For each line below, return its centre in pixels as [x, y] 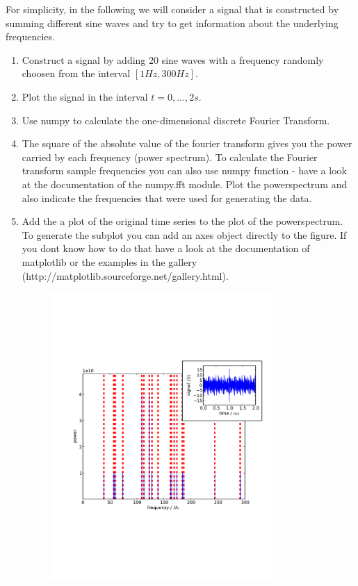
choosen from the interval [76, 73]
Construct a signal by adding [84, 59]
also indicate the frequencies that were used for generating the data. [167, 198]
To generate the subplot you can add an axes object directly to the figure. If [184, 234]
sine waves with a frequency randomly [243, 59]
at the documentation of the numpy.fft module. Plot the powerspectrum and [185, 184]
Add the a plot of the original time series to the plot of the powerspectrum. [182, 221]
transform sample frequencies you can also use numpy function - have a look [184, 170]
